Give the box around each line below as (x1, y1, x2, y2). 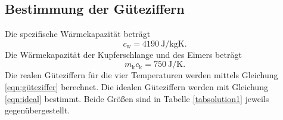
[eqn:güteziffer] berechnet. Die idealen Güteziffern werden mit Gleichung (5, 80, 268, 93)
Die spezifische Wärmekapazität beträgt (5, 27, 151, 40)
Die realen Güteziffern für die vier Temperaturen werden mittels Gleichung (5, 69, 278, 81)
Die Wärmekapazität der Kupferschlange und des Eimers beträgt (5, 48, 242, 60)
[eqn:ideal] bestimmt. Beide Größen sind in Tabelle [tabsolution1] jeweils (5, 92, 269, 104)
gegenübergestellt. (5, 104, 70, 116)
